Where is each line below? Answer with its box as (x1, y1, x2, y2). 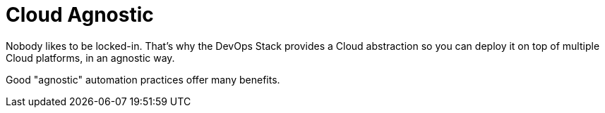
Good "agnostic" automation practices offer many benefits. (6, 73, 280, 86)
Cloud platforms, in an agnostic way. (6, 51, 175, 64)
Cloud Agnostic (6, 3, 154, 27)
